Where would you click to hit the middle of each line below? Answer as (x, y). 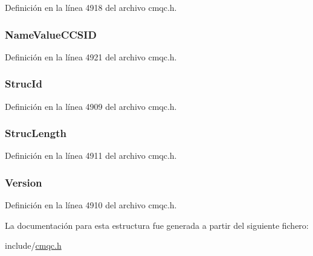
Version (24, 182)
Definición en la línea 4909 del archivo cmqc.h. (91, 106)
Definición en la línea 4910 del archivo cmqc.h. (91, 205)
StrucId (24, 84)
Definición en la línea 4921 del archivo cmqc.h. (91, 56)
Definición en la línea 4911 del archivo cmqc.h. (91, 155)
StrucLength (36, 133)
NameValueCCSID (51, 34)
